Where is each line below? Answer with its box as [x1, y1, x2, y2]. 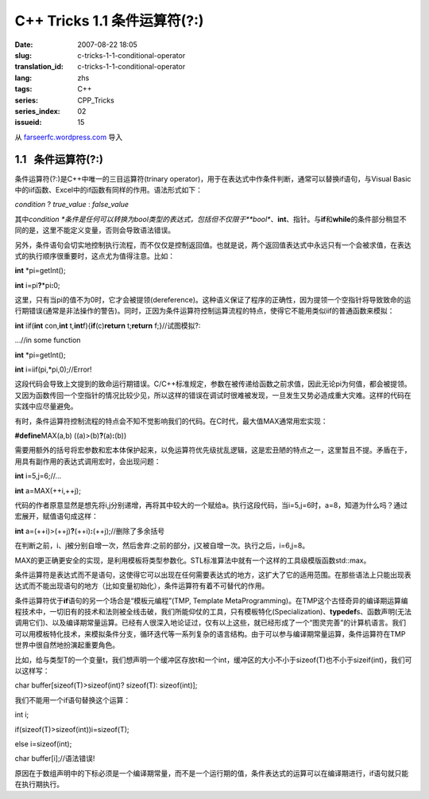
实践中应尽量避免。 [14, 402, 78, 411]
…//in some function [14, 335, 81, 345]
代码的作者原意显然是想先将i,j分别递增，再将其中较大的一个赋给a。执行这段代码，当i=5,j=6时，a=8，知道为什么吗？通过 [14, 500, 408, 509]
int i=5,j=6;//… [14, 471, 62, 481]
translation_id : [14, 62, 64, 72]
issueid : [14, 118, 42, 127]
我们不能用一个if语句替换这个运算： [14, 695, 131, 704]
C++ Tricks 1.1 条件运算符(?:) [14, 12, 204, 29]
